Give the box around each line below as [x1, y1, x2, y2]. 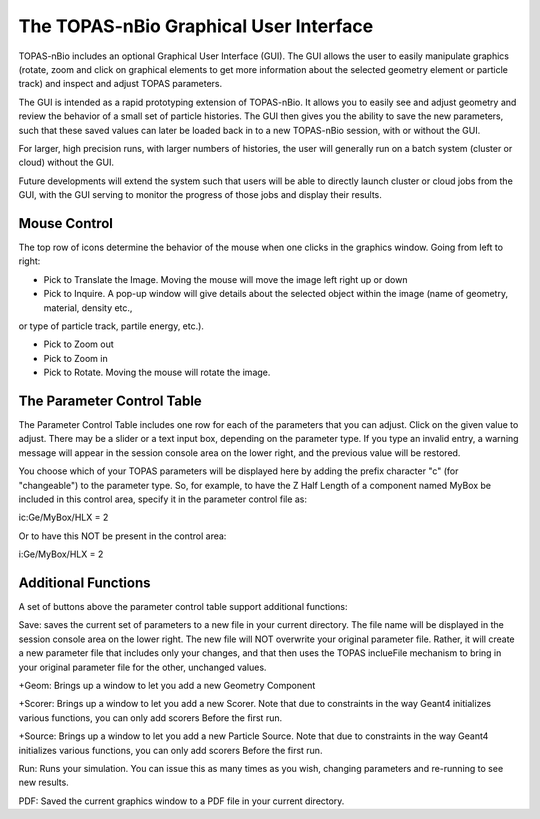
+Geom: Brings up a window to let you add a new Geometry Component [18, 679, 316, 691]
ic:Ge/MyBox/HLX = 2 [18, 511, 109, 524]
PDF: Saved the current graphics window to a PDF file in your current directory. [18, 795, 345, 807]
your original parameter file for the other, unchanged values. [18, 661, 267, 673]
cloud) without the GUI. [18, 156, 115, 169]
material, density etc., [43, 301, 133, 314]
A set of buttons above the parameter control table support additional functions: [18, 601, 348, 613]
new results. [18, 776, 69, 789]
